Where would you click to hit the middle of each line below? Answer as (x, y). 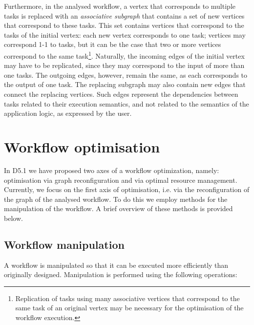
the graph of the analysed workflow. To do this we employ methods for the (116, 199)
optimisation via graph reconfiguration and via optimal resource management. (121, 180)
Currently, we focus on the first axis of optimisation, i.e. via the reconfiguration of (127, 189)
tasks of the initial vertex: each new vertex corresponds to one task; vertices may (125, 34)
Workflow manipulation (64, 244)
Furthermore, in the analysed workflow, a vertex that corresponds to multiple (120, 6)
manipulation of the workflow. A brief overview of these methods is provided (118, 208)
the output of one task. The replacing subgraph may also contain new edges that (125, 84)
